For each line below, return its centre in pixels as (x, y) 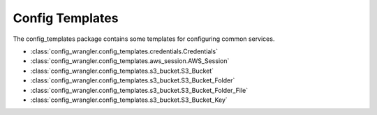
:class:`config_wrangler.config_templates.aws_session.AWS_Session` (130, 61)
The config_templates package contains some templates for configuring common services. (144, 39)
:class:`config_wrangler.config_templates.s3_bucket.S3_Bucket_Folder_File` (139, 90)
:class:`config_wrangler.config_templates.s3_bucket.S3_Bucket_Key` (129, 100)
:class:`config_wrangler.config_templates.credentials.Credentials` (124, 51)
